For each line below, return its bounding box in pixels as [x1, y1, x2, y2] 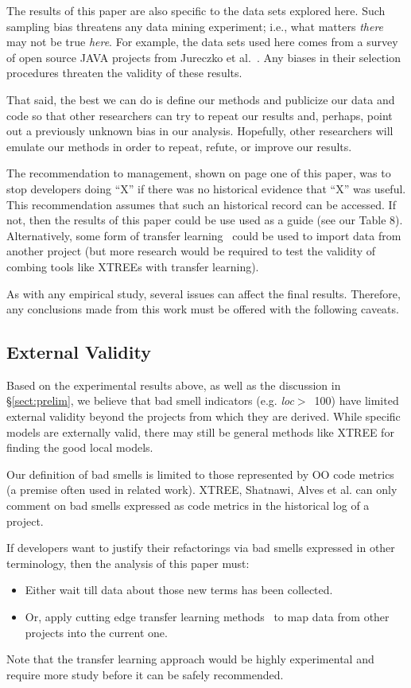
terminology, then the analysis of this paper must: [6, 554, 250, 571]
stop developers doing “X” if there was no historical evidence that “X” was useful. [6, 180, 406, 196]
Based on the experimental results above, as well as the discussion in [6, 376, 341, 393]
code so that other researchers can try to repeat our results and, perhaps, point [6, 107, 393, 123]
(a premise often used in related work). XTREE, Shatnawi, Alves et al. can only [6, 481, 397, 498]
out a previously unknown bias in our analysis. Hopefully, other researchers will [6, 122, 394, 139]
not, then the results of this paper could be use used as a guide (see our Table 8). [6, 212, 403, 228]
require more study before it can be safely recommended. [6, 666, 284, 682]
